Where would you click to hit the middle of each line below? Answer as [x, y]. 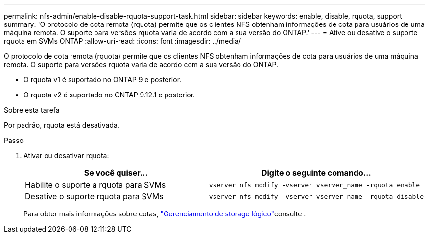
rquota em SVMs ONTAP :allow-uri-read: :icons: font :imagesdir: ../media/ [123, 41]
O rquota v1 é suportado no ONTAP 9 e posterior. [103, 80]
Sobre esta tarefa [32, 110]
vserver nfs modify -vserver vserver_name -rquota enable [314, 185]
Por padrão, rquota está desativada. [62, 125]
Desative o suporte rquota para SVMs [94, 196]
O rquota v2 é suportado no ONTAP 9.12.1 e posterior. [109, 95]
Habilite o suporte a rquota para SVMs [95, 185]
